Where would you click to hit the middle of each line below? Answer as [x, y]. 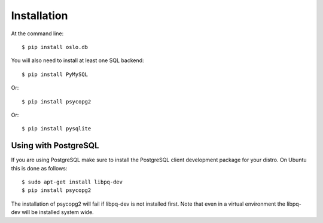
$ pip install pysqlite [57, 129]
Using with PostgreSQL [55, 146]
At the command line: [37, 33]
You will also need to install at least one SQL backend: [77, 60]
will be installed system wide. [58, 212]
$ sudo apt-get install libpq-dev [72, 182]
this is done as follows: [39, 168]
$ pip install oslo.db [55, 47]
